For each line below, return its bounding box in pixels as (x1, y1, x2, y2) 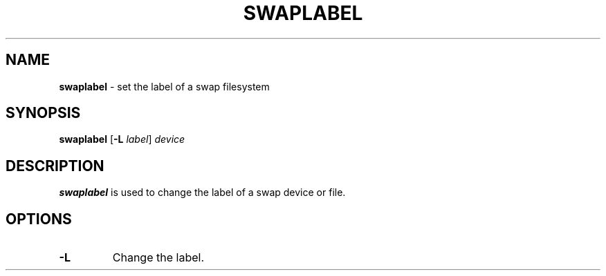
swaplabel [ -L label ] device (59, 133, 185, 146)
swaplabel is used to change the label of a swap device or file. (59, 186, 346, 199)
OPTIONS (6, 210, 72, 228)
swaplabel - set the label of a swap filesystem (59, 80, 270, 92)
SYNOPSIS (6, 104, 81, 122)
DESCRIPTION (6, 157, 104, 175)
